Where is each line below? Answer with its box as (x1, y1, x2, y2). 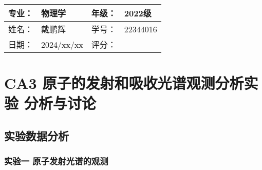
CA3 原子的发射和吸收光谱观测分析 (4, 72, 244, 93)
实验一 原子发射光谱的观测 (4, 155, 108, 167)
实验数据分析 (4, 127, 69, 143)
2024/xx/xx (41, 38, 83, 50)
